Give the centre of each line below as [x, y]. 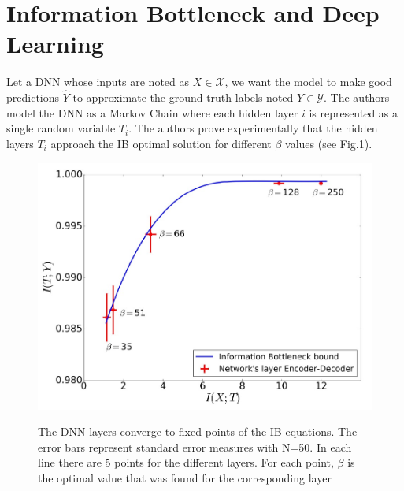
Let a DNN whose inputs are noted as [98, 82]
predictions [33, 97]
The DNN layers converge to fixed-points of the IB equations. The [198, 431]
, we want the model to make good [308, 82]
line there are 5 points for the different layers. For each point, [186, 462]
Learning [55, 44]
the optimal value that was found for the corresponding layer [185, 477]
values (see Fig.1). [329, 143]
